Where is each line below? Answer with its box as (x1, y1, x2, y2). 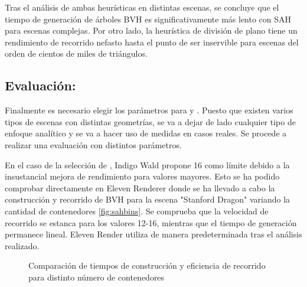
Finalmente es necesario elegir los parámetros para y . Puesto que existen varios (5, 104, 293, 116)
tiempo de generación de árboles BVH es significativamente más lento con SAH (5, 12, 292, 25)
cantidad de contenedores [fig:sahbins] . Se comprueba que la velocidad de (5, 204, 269, 217)
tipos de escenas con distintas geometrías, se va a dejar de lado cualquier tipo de (5, 115, 296, 128)
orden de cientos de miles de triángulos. (5, 47, 148, 60)
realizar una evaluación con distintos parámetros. (5, 138, 182, 151)
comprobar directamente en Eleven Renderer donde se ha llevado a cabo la (5, 181, 275, 194)
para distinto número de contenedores (28, 270, 165, 283)
